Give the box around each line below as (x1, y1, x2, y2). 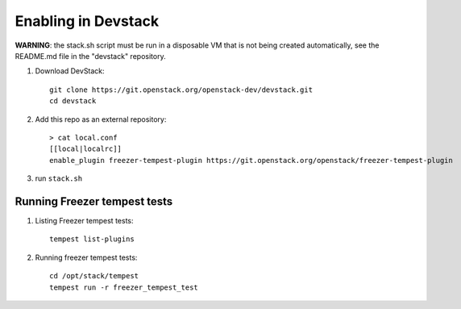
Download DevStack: (35, 66, 105, 76)
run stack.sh (35, 173, 83, 183)
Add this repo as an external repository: (35, 114, 167, 124)
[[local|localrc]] (49, 144, 123, 153)
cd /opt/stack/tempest (49, 271, 139, 281)
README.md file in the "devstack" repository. (15, 51, 166, 61)
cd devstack (49, 97, 97, 106)
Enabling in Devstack (15, 12, 160, 30)
